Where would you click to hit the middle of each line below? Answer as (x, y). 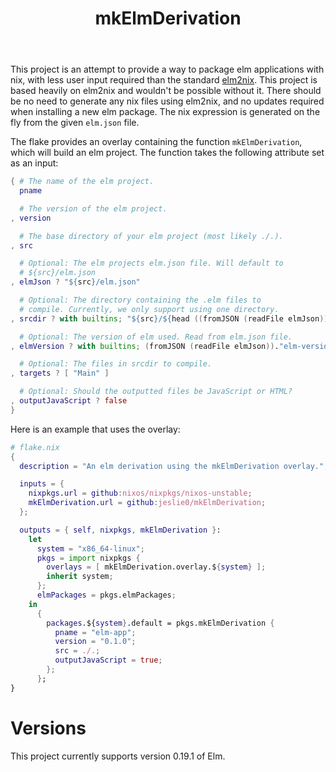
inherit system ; (80, 577)
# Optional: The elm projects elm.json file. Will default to (151, 263)
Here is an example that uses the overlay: (95, 429)
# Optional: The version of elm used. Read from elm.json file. (156, 337)
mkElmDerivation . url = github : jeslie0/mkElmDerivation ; (147, 503)
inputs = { (42, 484)
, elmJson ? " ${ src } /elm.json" (75, 282)
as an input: (34, 163)
